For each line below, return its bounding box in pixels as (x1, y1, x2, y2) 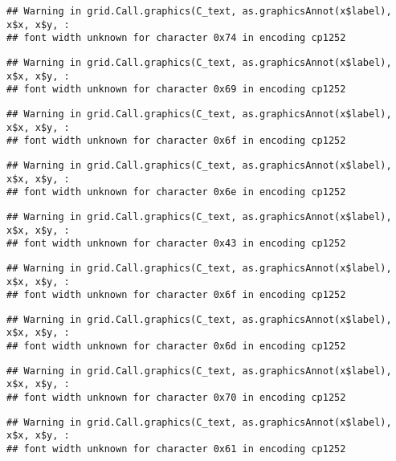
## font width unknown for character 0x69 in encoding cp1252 (6, 84, 346, 96)
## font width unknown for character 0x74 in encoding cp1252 (6, 32, 346, 44)
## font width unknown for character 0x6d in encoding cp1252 (6, 341, 346, 353)
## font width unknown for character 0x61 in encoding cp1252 (6, 443, 346, 455)
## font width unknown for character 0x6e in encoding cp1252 (6, 186, 346, 198)
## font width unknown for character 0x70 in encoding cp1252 (6, 392, 346, 404)
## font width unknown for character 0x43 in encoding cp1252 (6, 238, 346, 250)
